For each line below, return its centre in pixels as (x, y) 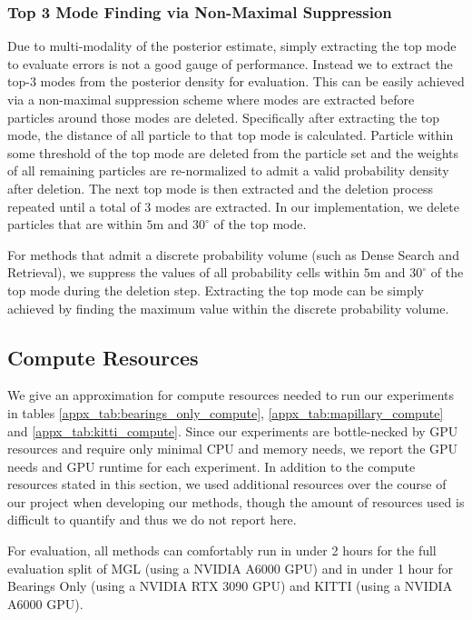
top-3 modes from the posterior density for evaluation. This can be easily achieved (236, 81)
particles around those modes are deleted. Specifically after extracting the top (224, 117)
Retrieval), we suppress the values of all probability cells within (184, 272)
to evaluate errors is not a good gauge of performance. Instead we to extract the (230, 63)
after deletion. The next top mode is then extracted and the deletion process (220, 188)
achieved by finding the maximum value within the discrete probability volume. (228, 308)
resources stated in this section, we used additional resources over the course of (227, 484)
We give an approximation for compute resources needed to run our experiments (231, 395)
